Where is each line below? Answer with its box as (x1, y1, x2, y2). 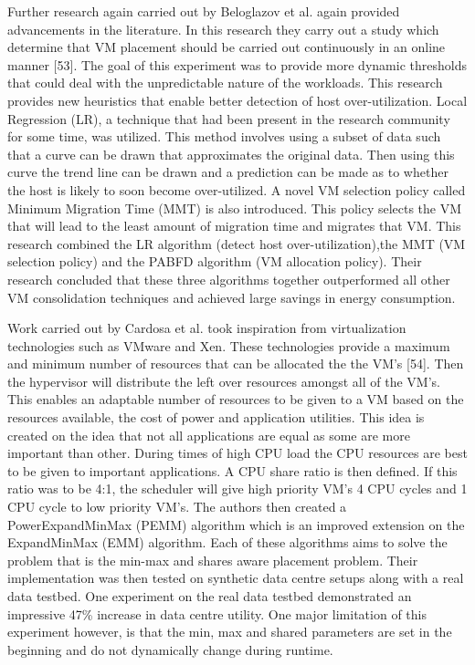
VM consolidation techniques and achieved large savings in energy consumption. (7, 287, 456, 307)
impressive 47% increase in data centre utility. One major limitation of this (7, 604, 427, 623)
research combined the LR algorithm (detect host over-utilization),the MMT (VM (7, 234, 466, 253)
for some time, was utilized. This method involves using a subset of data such (7, 127, 441, 146)
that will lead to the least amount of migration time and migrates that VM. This (7, 216, 461, 235)
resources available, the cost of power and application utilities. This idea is (7, 408, 425, 427)
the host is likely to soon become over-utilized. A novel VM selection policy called (7, 180, 466, 199)
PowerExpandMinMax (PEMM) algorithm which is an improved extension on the (7, 514, 465, 534)
